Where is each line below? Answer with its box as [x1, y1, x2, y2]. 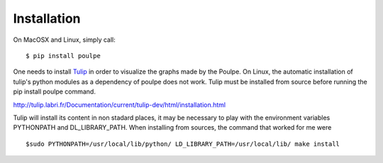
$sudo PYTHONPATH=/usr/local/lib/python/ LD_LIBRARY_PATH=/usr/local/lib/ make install [26, 140, 340, 148]
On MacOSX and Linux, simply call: [13, 35, 116, 44]
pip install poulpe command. [13, 87, 96, 96]
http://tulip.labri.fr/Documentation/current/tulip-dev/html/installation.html [13, 100, 226, 109]
